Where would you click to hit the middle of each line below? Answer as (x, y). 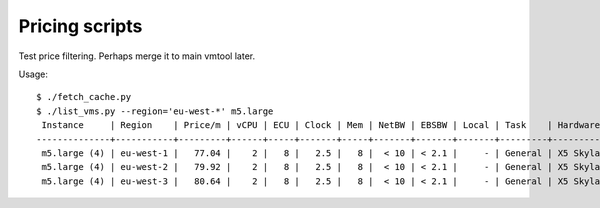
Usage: (33, 74)
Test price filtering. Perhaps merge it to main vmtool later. (136, 56)
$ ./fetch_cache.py (84, 97)
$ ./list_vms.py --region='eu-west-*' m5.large (155, 111)
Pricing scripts (80, 26)
